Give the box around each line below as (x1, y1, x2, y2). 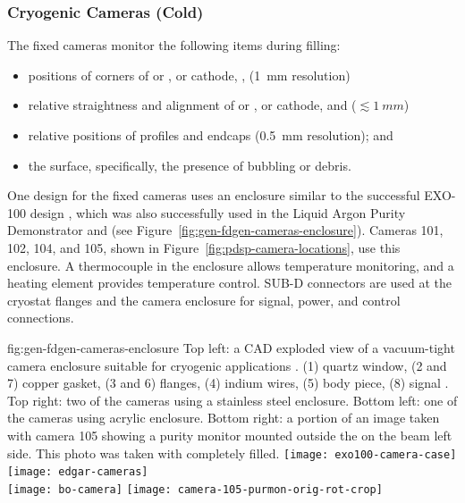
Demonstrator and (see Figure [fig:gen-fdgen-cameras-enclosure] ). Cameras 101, (7, 221, 444, 239)
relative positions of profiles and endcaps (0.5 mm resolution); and (28, 126, 393, 144)
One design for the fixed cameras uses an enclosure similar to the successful (7, 186, 420, 205)
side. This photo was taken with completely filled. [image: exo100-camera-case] (7, 443, 457, 462)
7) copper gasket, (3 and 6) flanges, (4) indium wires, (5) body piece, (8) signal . (7, 373, 449, 392)
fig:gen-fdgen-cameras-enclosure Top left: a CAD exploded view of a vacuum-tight (7, 338, 455, 356)
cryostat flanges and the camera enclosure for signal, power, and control (7, 290, 401, 309)
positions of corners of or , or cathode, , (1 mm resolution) (28, 65, 351, 84)
